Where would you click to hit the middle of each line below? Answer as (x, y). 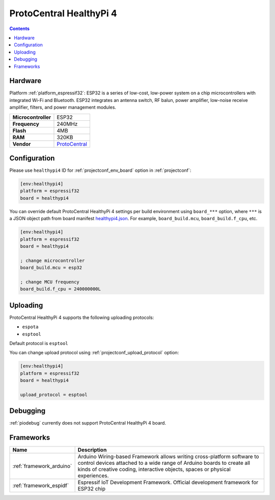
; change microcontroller (52, 260)
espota (30, 327)
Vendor (22, 144)
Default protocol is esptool (39, 344)
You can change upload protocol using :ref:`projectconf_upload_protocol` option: (94, 353)
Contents (20, 29)
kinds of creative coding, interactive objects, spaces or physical (154, 469)
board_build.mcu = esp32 (51, 268)
